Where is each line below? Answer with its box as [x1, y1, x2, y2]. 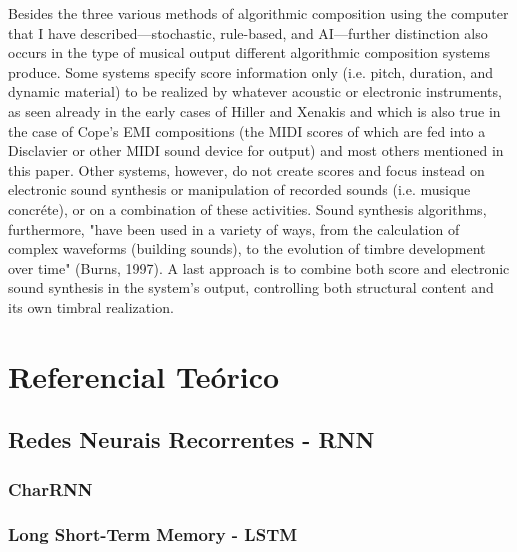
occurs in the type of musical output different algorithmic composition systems [8, 42, 491, 63]
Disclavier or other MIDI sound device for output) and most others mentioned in [8, 140, 504, 161]
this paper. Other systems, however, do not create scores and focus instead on [8, 159, 485, 180]
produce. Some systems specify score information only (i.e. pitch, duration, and [8, 61, 494, 82]
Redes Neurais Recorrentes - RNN [8, 424, 375, 455]
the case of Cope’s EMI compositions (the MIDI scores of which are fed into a [8, 120, 486, 141]
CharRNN [8, 476, 93, 501]
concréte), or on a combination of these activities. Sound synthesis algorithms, [8, 198, 487, 219]
